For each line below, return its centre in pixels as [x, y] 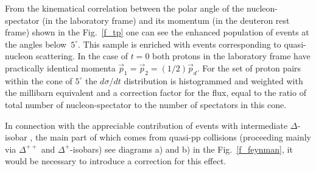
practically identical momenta [60, 67]
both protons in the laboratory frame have [231, 56]
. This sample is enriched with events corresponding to [180, 44]
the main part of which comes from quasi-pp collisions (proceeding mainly [173, 137]
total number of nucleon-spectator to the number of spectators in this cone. [146, 104]
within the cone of [39, 80]
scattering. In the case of [82, 56]
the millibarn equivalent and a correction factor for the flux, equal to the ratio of [156, 93]
